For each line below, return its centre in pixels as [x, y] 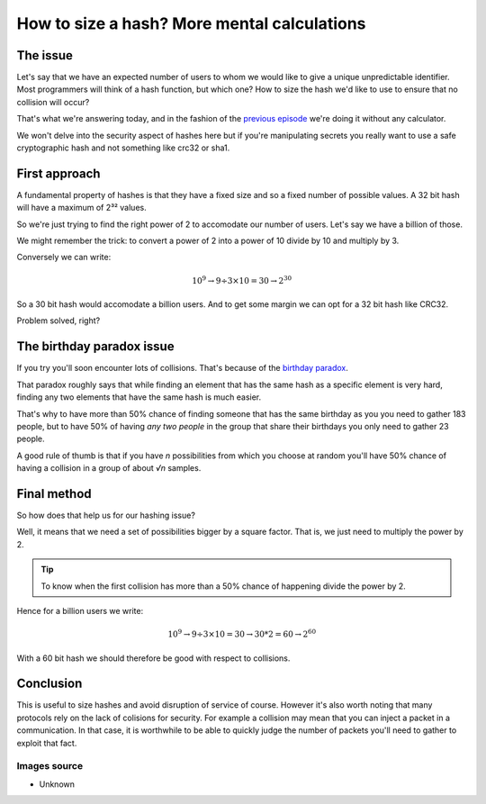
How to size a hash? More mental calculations [191, 23]
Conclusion [49, 684]
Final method [54, 494]
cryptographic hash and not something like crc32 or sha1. [123, 148]
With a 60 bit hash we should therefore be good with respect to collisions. [153, 658]
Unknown [57, 784]
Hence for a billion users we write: [80, 610]
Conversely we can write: [64, 257]
